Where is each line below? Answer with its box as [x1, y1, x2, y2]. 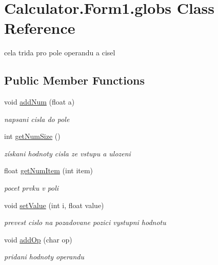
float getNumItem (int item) [4, 165, 93, 176]
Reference [4, 17, 75, 38]
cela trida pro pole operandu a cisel [4, 47, 115, 58]
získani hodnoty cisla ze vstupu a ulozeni [4, 148, 131, 158]
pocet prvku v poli [4, 182, 59, 193]
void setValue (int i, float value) [4, 199, 104, 210]
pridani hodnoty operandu [4, 251, 85, 262]
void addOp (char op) [4, 234, 72, 244]
